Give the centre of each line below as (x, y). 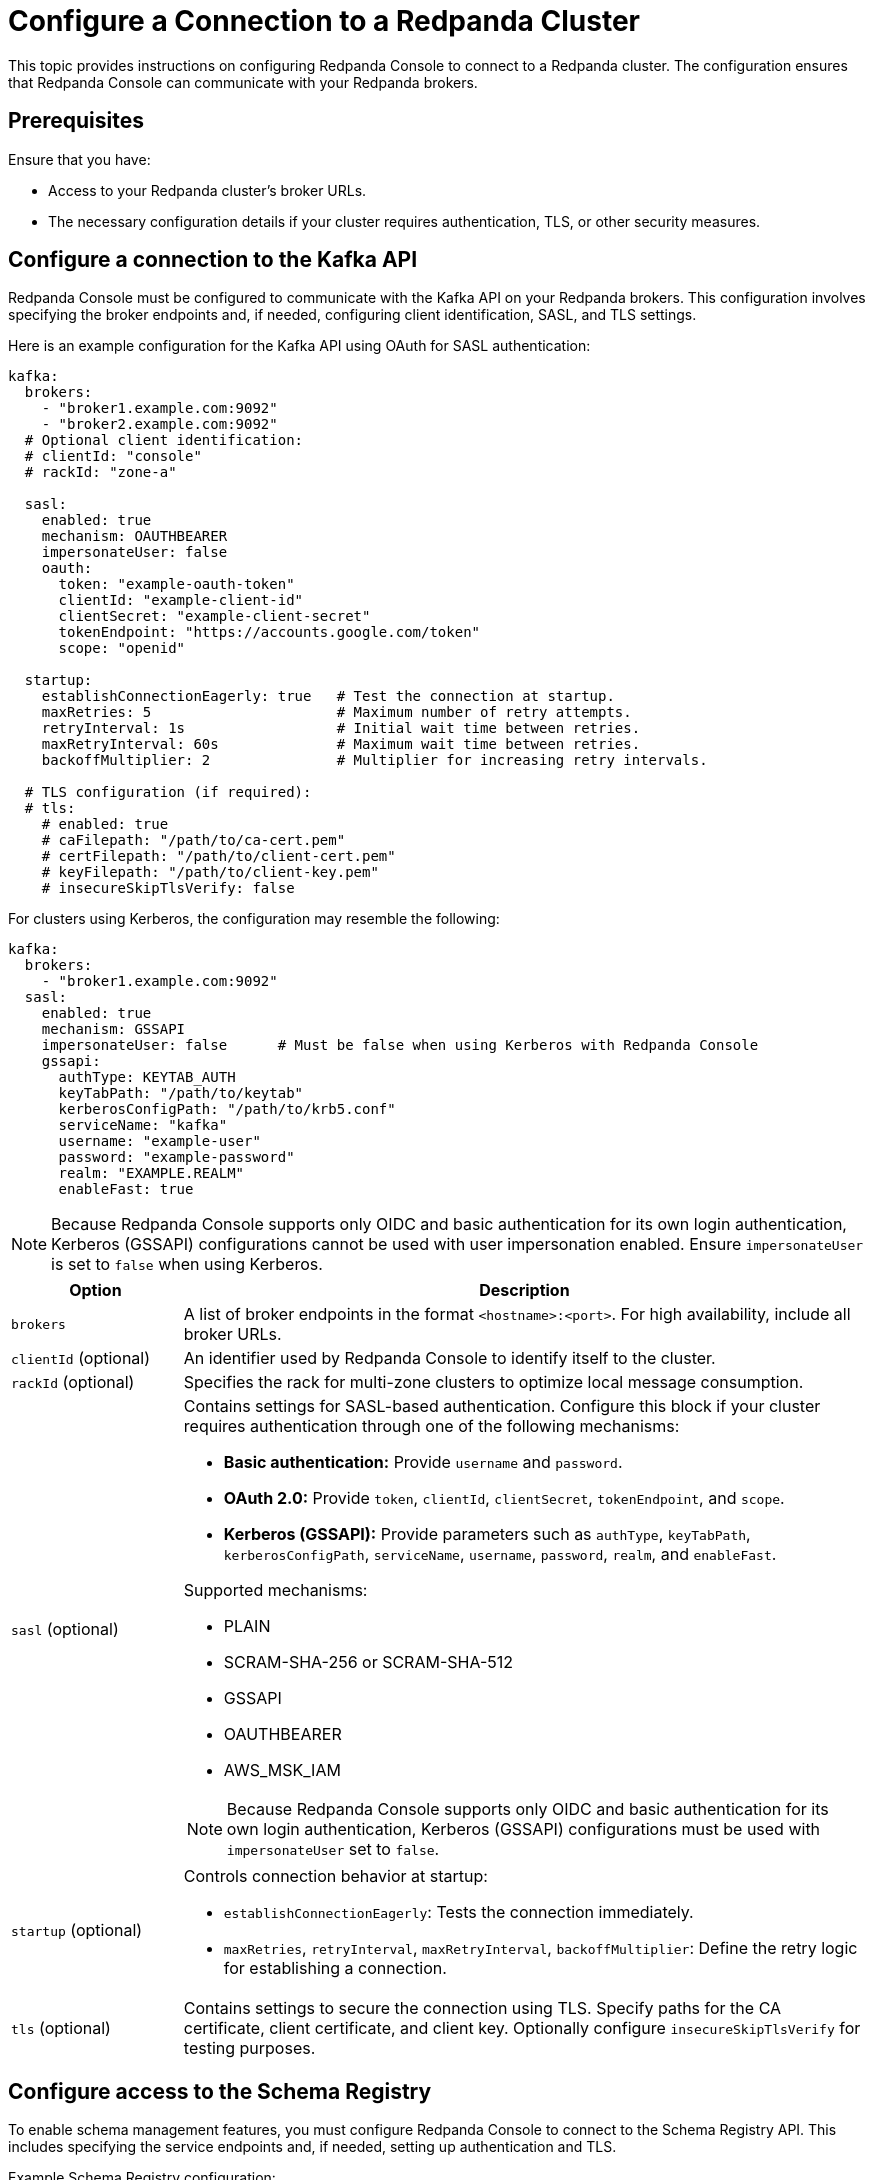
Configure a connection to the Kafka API (213, 260)
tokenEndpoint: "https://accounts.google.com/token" (269, 632)
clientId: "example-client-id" (181, 600)
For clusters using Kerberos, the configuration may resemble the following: (254, 919)
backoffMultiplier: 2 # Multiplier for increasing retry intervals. (374, 760)
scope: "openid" (122, 648)
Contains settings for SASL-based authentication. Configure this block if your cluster (502, 1406)
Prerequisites (76, 121)
